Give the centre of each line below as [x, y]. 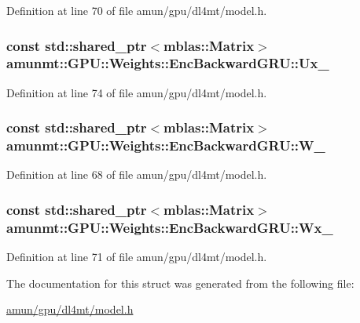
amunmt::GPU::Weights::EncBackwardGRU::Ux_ [168, 63]
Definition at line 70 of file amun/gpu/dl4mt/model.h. [137, 10]
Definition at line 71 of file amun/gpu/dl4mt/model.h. [137, 257]
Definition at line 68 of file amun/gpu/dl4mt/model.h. [137, 174]
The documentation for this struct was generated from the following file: [180, 283]
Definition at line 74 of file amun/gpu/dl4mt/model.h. [137, 92]
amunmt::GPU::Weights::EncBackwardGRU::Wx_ [170, 227]
